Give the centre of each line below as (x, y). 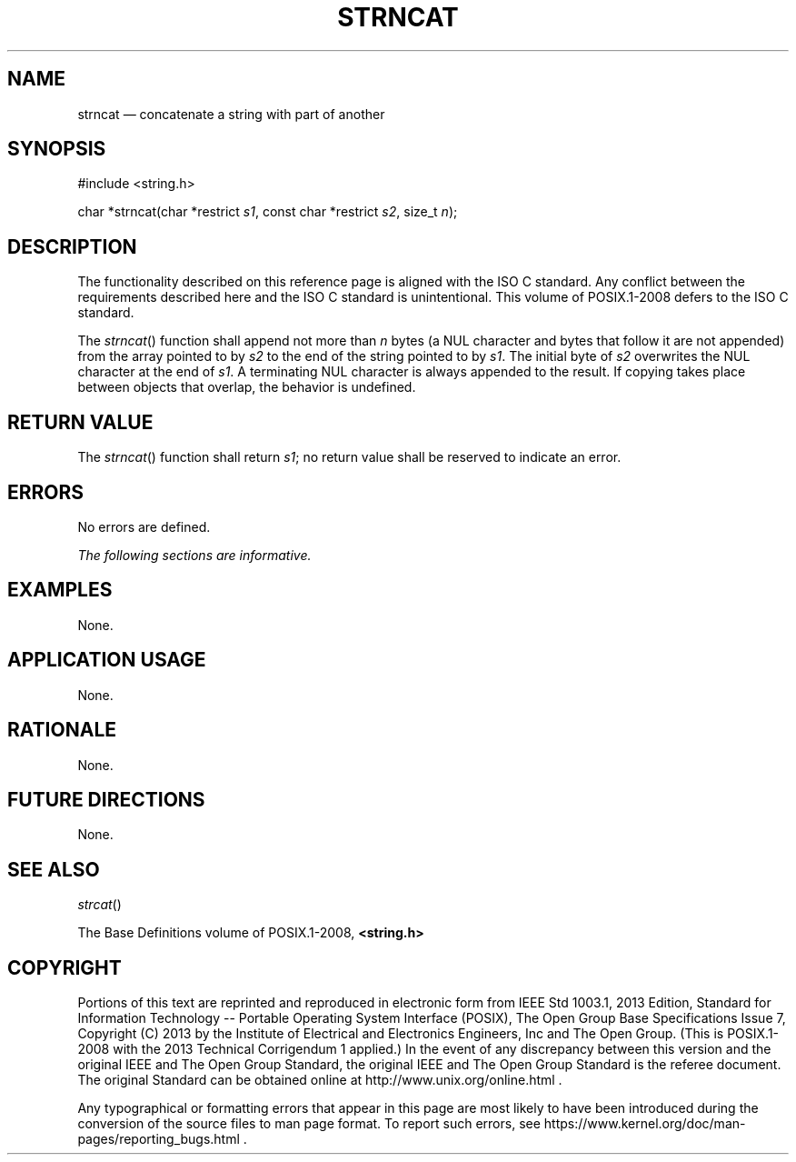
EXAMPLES (60, 590)
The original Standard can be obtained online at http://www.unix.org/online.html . (320, 1080)
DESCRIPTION (72, 246)
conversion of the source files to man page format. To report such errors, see (309, 1124)
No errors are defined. (144, 526)
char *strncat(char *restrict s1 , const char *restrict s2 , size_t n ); (268, 212)
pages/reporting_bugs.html (159, 1139)
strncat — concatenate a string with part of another (231, 114)
